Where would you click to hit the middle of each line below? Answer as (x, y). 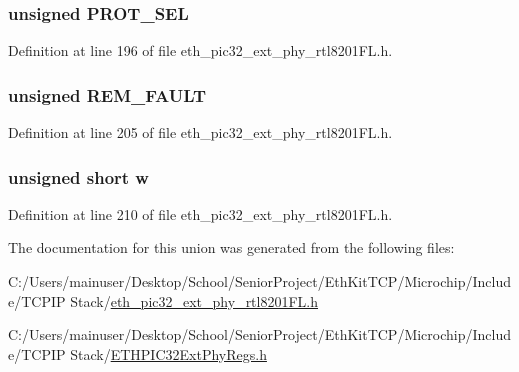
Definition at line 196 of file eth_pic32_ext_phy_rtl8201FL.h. (200, 50)
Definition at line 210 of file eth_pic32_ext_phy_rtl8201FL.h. (200, 213)
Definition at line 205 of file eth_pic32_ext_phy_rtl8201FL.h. (200, 132)
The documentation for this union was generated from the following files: (231, 247)
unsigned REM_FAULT (107, 94)
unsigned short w (78, 176)
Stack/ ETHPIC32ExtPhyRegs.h (168, 353)
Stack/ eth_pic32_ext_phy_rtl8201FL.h (194, 300)
